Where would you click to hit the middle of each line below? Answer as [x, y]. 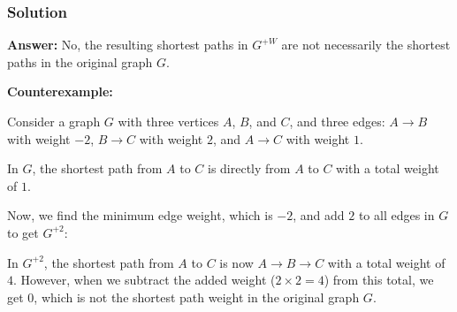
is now [236, 262]
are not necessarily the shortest [366, 45]
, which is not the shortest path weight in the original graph [197, 297]
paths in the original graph [80, 61]
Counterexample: [60, 91]
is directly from [249, 168]
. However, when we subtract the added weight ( [145, 280]
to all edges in [396, 215]
